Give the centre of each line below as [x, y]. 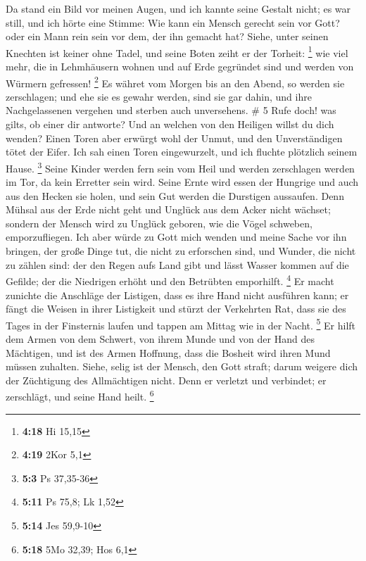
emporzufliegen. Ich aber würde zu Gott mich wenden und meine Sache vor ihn [176, 237]
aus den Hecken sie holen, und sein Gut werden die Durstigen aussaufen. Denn [175, 195]
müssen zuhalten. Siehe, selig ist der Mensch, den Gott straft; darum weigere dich [182, 366]
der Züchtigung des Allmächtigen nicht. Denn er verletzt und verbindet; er [166, 380]
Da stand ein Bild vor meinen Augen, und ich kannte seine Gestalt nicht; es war [178, 8]
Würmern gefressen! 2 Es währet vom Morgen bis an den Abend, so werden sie [175, 82]
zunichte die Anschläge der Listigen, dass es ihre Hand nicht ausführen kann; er [177, 295]
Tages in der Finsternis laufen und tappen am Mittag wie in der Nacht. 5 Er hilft [181, 324]
